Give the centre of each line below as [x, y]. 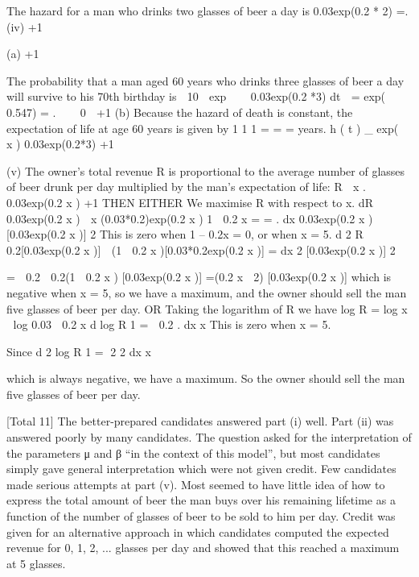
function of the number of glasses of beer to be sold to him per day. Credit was [201, 516]
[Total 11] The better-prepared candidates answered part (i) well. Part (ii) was [200, 421]
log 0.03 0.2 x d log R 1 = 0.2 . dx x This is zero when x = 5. [172, 324]
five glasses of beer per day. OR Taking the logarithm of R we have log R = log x [207, 308]
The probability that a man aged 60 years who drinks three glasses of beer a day [205, 80]
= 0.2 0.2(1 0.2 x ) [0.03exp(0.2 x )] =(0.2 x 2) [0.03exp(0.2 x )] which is [199, 277]
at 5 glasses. [36, 563]
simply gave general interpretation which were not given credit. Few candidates [201, 469]
